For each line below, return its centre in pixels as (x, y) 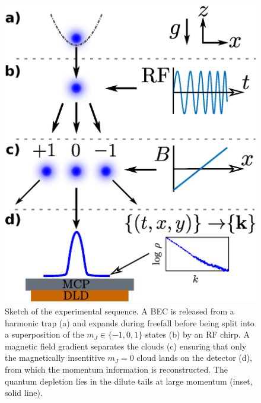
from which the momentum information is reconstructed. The (116, 369)
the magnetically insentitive (55, 358)
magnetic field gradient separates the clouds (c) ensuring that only (126, 346)
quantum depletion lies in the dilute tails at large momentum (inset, (129, 381)
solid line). (24, 393)
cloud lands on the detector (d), (194, 358)
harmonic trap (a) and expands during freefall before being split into (130, 322)
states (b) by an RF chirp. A (197, 334)
